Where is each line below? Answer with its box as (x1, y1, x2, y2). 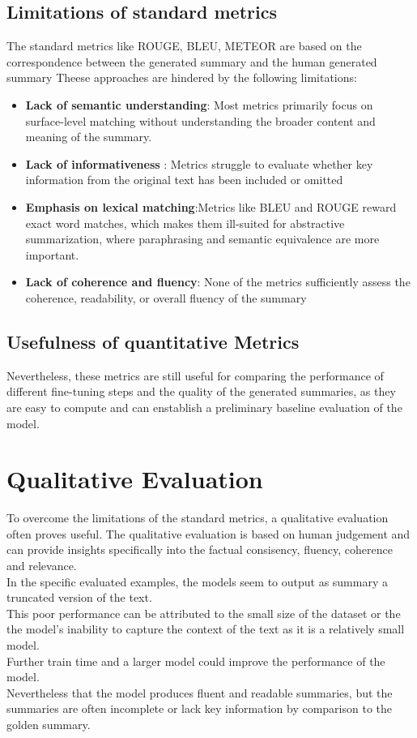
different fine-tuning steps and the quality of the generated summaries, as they (6, 383, 396, 400)
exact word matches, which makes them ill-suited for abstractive (25, 214, 345, 231)
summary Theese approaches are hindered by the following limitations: (6, 69, 357, 86)
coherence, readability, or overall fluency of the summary (25, 289, 307, 306)
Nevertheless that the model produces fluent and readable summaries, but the (6, 684, 393, 701)
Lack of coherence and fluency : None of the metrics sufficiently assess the (25, 273, 411, 290)
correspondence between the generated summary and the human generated (6, 53, 377, 70)
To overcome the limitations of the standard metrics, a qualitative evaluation (6, 509, 389, 526)
